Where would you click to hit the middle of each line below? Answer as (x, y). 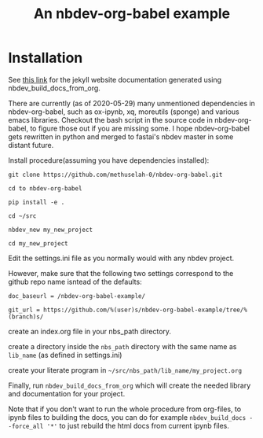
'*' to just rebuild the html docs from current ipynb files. (138, 425)
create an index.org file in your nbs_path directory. (89, 331)
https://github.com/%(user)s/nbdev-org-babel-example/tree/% (145, 310)
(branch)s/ (26, 317)
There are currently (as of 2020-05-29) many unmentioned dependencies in (131, 103)
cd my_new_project (38, 243)
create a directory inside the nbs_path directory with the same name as (122, 346)
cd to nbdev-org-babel (45, 188)
